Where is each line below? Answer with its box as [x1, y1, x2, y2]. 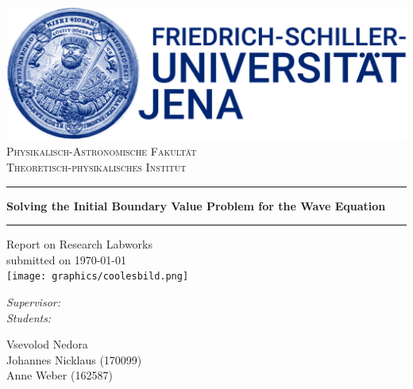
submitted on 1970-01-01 [6, 251, 126, 268]
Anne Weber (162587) [6, 367, 113, 383]
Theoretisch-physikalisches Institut [6, 159, 187, 175]
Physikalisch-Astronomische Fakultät [6, 143, 197, 160]
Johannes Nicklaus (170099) [6, 351, 142, 368]
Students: [6, 309, 52, 325]
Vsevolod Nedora [6, 336, 88, 352]
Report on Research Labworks [6, 236, 153, 252]
